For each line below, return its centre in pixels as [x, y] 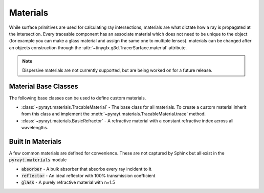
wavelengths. [35, 127]
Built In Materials [35, 141]
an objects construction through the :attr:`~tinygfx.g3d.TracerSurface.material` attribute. [98, 48]
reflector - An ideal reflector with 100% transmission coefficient [88, 176]
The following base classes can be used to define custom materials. [77, 98]
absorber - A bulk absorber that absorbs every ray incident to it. [87, 169]
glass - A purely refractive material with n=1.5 [68, 182]
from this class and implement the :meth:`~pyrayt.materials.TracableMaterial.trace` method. [113, 114]
